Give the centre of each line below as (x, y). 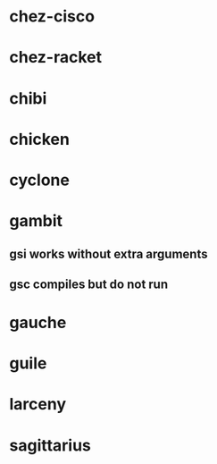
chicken (39, 139)
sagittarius (50, 445)
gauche (38, 323)
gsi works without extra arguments (108, 253)
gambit (36, 221)
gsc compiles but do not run (89, 284)
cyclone (39, 180)
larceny (38, 405)
